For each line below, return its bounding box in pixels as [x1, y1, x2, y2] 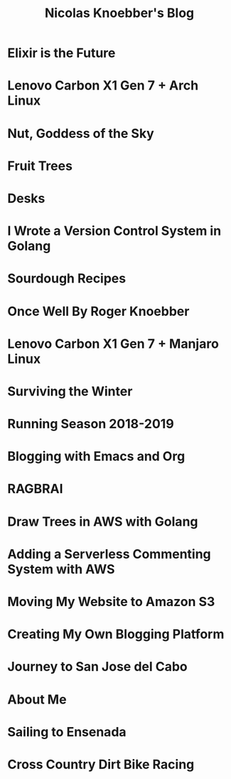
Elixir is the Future [7, 45, 116, 61]
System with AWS [7, 561, 115, 577]
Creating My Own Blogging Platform [7, 626, 225, 642]
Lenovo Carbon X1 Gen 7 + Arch [7, 78, 199, 94]
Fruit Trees [7, 158, 73, 174]
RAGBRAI [7, 481, 63, 497]
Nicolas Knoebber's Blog [44, 5, 195, 21]
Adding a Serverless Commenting [7, 546, 211, 562]
